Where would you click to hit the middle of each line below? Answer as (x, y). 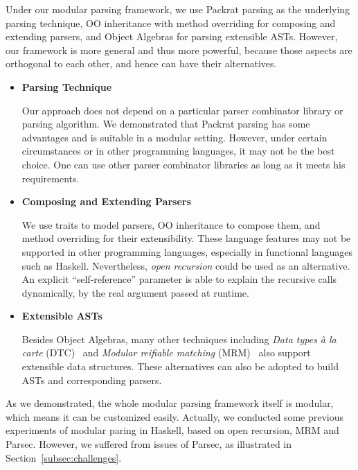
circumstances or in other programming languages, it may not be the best (178, 151)
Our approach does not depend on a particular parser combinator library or (182, 110)
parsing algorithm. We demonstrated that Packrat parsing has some (166, 124)
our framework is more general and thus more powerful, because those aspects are (179, 50)
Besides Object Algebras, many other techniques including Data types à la (179, 339)
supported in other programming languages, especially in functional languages (187, 251)
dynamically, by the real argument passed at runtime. (135, 292)
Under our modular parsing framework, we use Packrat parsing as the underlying (178, 9)
